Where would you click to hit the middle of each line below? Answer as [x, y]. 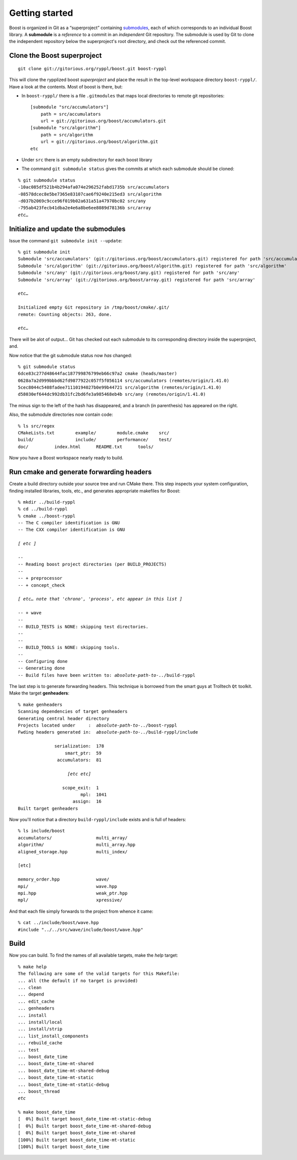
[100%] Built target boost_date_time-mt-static [77, 1140]
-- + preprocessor [40, 578]
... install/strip [40, 1029]
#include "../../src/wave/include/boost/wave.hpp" [81, 929]
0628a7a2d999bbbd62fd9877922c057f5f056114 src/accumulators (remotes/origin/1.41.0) [124, 380]
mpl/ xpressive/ [70, 900]
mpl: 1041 [94, 794]
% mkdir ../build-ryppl [47, 502]
